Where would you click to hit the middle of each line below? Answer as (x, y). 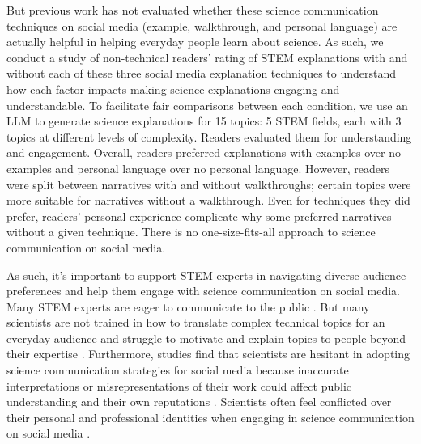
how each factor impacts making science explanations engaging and (173, 89)
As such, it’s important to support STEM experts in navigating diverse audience (206, 275)
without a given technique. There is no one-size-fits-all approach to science (191, 232)
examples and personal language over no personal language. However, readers (198, 168)
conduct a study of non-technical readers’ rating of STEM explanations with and (207, 57)
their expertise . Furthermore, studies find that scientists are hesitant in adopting (208, 354)
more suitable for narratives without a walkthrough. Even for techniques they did (208, 200)
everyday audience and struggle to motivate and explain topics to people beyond (206, 338)
